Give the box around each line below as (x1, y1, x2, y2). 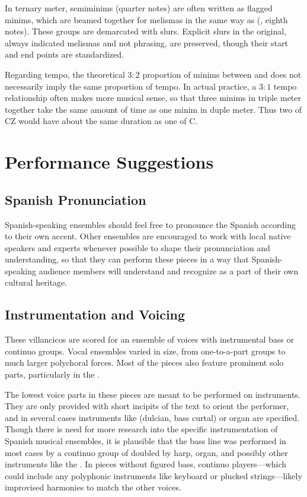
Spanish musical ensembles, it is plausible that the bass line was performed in (5, 435, 286, 447)
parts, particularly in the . (5, 368, 100, 381)
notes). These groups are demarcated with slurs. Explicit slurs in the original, (5, 25, 287, 37)
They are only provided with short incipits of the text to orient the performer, (5, 400, 289, 412)
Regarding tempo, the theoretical (5, 68, 125, 80)
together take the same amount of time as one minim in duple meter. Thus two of (5, 103, 302, 115)
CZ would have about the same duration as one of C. (5, 115, 198, 127)
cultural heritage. (5, 276, 68, 289)
